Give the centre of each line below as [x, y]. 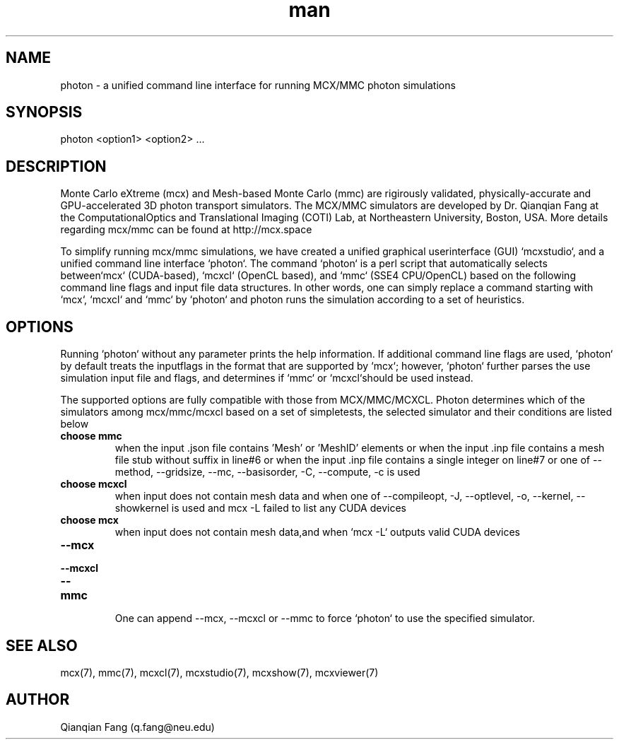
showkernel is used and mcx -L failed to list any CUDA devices [260, 508]
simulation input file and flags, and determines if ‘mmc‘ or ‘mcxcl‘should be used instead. [267, 378]
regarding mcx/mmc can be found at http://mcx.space [186, 230]
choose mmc [91, 436]
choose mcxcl [94, 484]
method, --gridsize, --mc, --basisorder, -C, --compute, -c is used [267, 472]
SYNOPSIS [44, 112]
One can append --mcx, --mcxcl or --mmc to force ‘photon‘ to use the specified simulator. [325, 618]
